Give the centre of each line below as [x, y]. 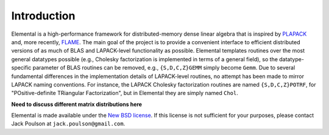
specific [21, 68]
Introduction [43, 16]
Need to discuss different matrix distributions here [77, 104]
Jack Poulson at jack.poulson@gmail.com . [68, 123]
